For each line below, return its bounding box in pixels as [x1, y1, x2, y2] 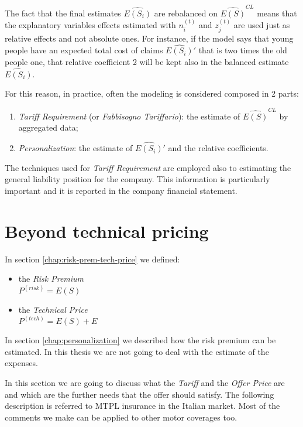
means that [257, 6, 297, 19]
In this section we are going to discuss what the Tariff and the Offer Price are [5, 377, 285, 389]
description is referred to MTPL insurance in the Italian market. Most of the [5, 399, 280, 412]
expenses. [5, 357, 38, 369]
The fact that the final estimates [5, 6, 121, 19]
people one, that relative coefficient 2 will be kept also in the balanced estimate [5, 55, 289, 67]
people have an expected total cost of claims [5, 44, 163, 56]
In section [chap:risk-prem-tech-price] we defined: [5, 252, 180, 265]
